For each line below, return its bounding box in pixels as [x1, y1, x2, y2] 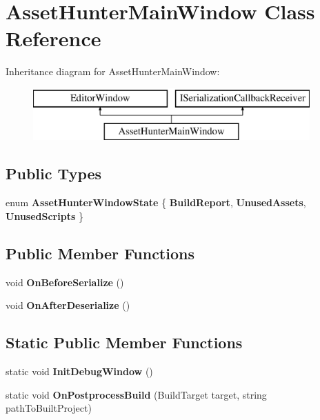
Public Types [6, 163, 102, 184]
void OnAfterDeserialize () [6, 298, 130, 312]
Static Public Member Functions [6, 332, 243, 353]
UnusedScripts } [6, 208, 83, 223]
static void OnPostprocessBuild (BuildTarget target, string [6, 387, 267, 401]
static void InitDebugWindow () [6, 364, 153, 379]
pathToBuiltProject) [6, 401, 92, 415]
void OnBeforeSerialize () [6, 274, 124, 289]
